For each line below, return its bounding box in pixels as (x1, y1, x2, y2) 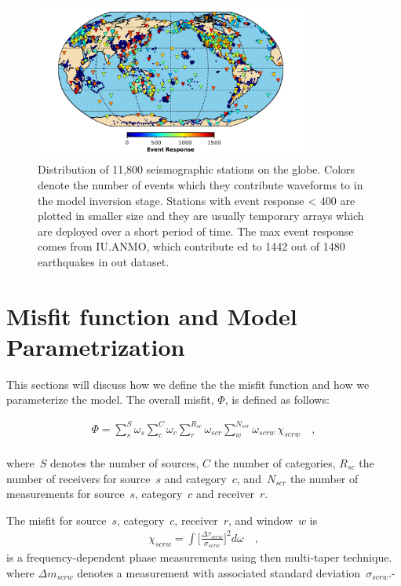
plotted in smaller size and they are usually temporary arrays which (38, 207, 364, 224)
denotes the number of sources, (50, 454, 199, 471)
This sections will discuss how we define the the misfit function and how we (6, 375, 370, 392)
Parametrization (6, 330, 185, 362)
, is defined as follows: (224, 391, 330, 408)
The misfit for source (6, 511, 107, 528)
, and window (228, 511, 293, 528)
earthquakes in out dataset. (38, 253, 170, 269)
